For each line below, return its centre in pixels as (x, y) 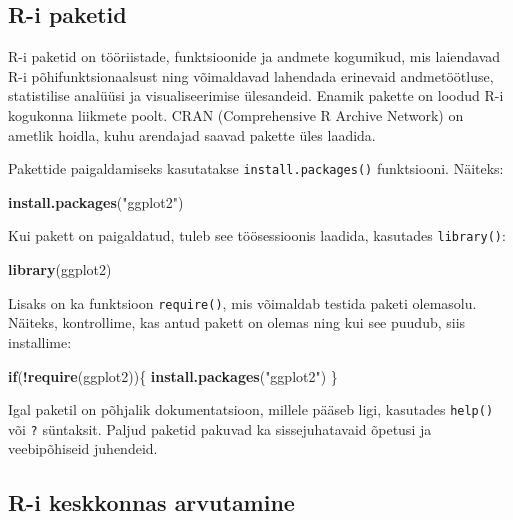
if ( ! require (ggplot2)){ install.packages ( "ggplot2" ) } (173, 375)
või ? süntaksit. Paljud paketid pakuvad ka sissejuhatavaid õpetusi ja (220, 428)
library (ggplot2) (60, 269)
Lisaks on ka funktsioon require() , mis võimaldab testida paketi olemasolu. (242, 302)
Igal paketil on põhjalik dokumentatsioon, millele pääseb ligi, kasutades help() (251, 409)
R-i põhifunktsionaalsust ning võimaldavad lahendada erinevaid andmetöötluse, (251, 75)
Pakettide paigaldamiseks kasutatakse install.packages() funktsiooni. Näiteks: (256, 168)
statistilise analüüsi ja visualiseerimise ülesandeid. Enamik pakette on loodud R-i (256, 95)
